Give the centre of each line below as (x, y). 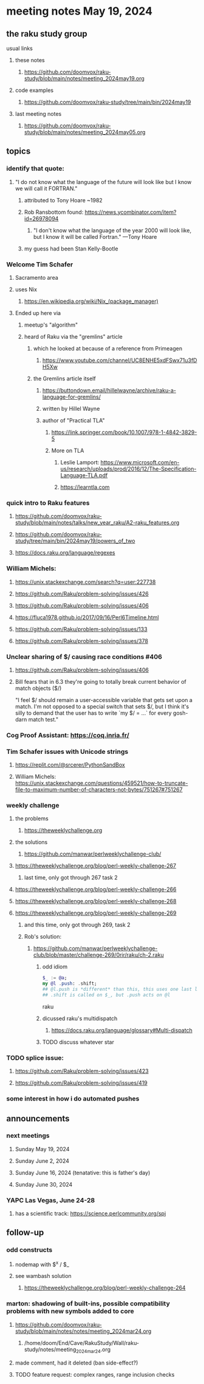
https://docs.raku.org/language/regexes (65, 553)
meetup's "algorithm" (51, 325)
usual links (20, 48)
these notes (30, 60)
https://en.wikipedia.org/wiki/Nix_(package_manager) (91, 301)
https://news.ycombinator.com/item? (131, 212)
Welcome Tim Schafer (40, 264)
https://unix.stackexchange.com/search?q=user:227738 (85, 582)
